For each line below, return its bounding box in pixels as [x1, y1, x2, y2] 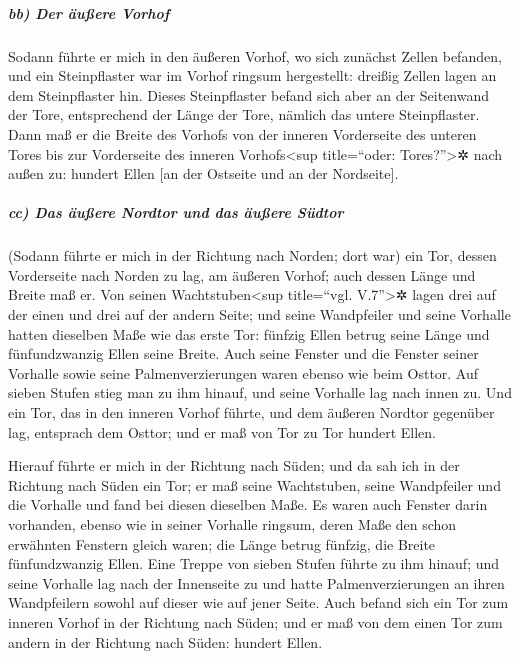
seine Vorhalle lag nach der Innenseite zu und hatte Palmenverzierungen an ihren [8, 572, 505, 593]
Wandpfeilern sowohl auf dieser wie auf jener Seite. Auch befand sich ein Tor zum [8, 592, 509, 613]
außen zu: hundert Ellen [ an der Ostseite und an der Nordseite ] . [8, 163, 399, 184]
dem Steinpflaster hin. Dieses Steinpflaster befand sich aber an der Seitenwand [8, 84, 490, 105]
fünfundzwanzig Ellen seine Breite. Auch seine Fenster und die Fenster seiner [8, 343, 479, 364]
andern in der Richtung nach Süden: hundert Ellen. [8, 631, 323, 652]
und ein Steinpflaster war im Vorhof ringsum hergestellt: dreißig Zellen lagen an [8, 65, 497, 86]
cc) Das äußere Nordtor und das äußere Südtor [8, 202, 344, 223]
